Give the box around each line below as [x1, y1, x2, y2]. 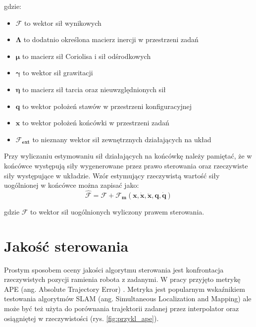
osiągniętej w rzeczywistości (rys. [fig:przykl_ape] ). [4, 313, 159, 323]
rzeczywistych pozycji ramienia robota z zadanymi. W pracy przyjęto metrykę [4, 274, 241, 284]
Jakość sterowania [4, 235, 129, 256]
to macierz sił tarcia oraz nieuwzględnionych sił [22, 84, 166, 94]
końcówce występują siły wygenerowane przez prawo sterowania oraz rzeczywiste [4, 160, 248, 170]
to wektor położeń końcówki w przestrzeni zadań [22, 117, 169, 128]
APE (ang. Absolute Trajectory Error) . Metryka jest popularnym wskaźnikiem [4, 283, 245, 294]
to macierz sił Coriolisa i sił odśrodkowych [22, 51, 151, 61]
